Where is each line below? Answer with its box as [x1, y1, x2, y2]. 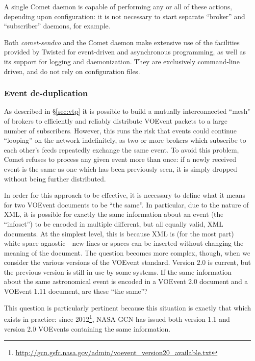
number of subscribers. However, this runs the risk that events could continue [4, 125, 237, 135]
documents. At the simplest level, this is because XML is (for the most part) [4, 228, 234, 238]
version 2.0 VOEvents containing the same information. [4, 323, 171, 334]
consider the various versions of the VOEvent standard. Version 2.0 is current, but [4, 257, 251, 267]
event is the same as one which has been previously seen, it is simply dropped [4, 163, 237, 174]
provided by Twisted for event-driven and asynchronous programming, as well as [4, 47, 246, 57]
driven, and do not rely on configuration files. [4, 66, 140, 76]
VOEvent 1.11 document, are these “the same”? [4, 286, 148, 296]
